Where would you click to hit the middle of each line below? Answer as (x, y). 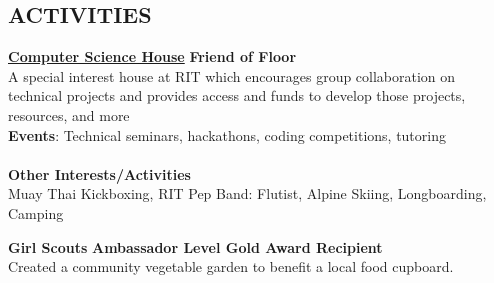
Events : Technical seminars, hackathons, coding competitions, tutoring (227, 134)
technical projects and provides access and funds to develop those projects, (237, 95)
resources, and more (69, 114)
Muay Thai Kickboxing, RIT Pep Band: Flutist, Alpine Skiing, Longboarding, (247, 193)
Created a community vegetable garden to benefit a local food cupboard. (231, 266)
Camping (36, 212)
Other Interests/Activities (99, 173)
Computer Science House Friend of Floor (152, 56)
